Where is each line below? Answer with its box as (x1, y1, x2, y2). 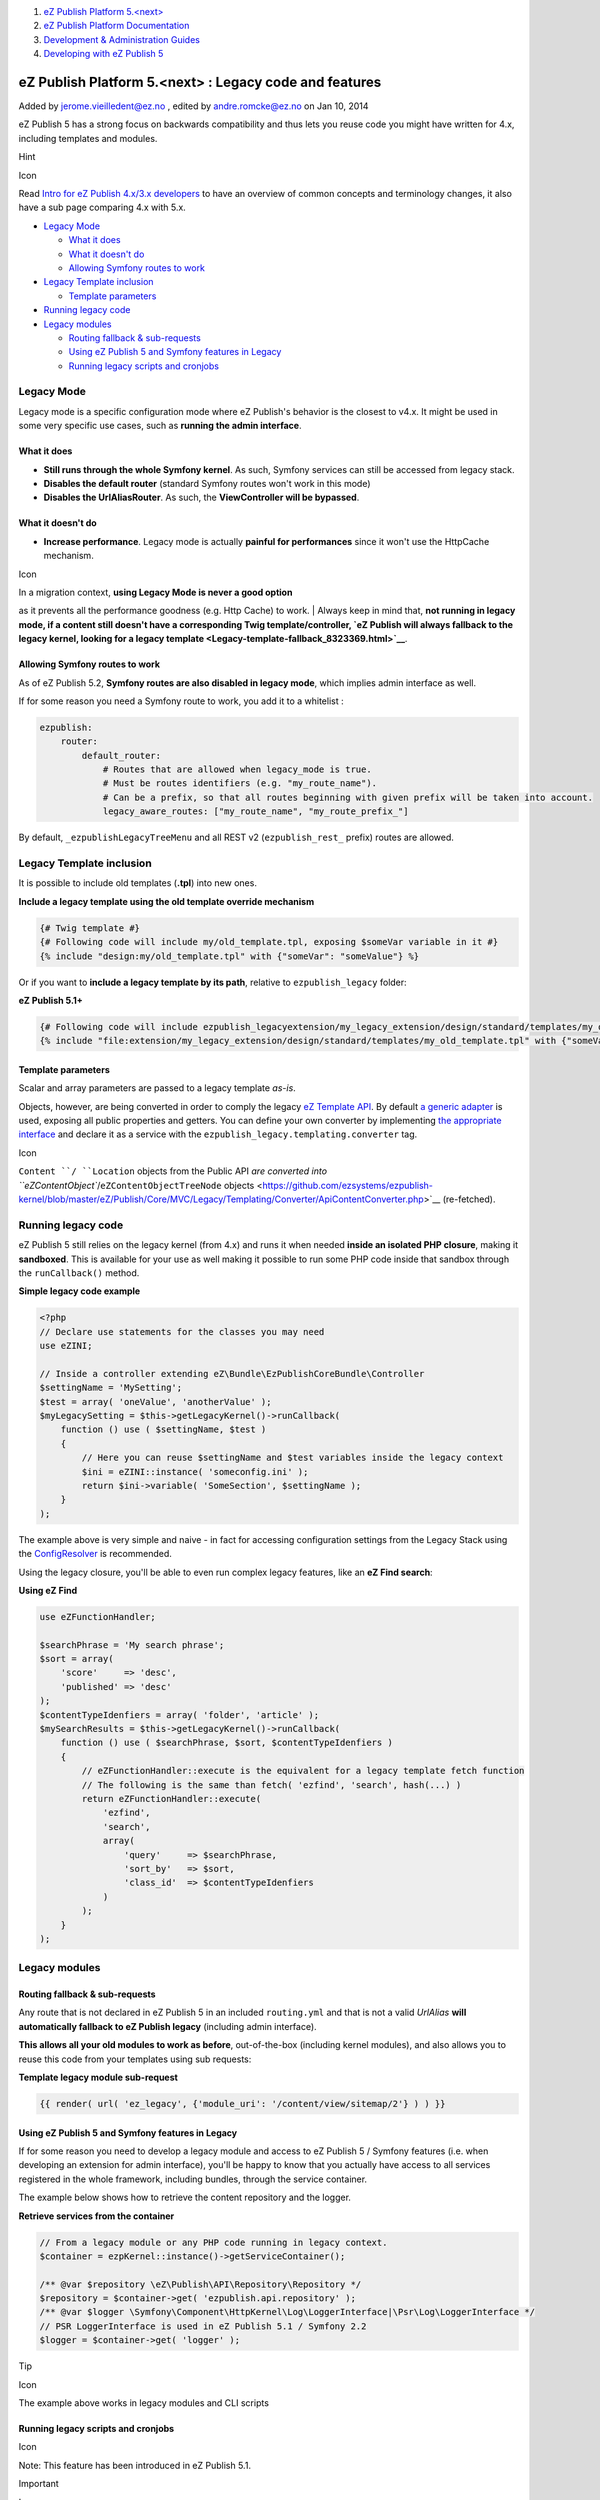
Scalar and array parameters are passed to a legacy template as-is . (18, 1082, 297, 1094)
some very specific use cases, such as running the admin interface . (18, 420, 302, 432)
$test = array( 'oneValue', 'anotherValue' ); (39, 1396, 272, 1407)
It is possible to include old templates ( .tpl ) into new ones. (18, 877, 257, 889)
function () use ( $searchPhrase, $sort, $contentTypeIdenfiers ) (60, 1737, 394, 1749)
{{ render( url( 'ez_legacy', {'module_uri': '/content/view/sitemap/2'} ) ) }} (39, 2098, 446, 2109)
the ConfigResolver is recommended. (18, 1548, 172, 1560)
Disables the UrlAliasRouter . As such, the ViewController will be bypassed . (43, 491, 360, 504)
